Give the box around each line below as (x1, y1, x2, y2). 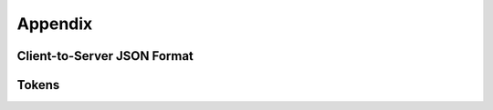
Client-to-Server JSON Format (16, 48, 194, 64)
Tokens (16, 77, 60, 93)
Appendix (16, 14, 93, 34)
